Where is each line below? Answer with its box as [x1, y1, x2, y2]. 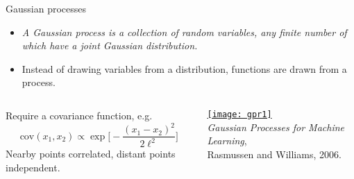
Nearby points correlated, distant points [6, 146, 176, 161]
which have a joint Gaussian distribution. [22, 38, 198, 53]
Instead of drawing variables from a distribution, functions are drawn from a [22, 61, 347, 76]
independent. [6, 160, 60, 175]
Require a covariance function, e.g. [6, 108, 153, 122]
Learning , [207, 133, 247, 148]
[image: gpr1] [207, 109, 272, 119]
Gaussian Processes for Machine [207, 119, 344, 134]
